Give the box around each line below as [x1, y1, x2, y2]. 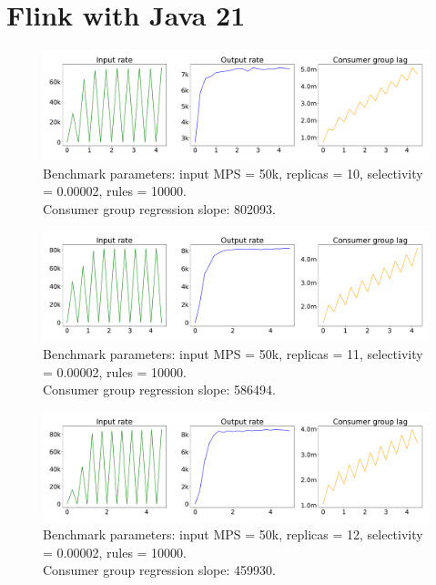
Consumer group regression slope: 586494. [43, 380, 276, 399]
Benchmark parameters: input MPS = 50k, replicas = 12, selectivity [43, 525, 423, 544]
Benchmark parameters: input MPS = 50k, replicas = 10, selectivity [43, 163, 423, 182]
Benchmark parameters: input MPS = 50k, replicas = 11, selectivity [43, 344, 423, 363]
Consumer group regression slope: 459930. [43, 560, 276, 580]
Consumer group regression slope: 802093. [43, 199, 276, 218]
